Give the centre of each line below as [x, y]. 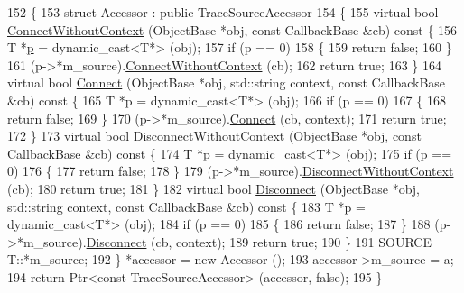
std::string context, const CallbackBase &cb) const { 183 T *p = [186, 206]
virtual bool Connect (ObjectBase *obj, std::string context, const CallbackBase [227, 82]
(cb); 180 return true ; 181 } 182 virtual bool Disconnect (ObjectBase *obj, [213, 188]
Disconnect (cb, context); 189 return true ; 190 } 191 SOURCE [259, 241]
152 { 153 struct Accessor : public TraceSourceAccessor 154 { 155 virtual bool [223, 12]
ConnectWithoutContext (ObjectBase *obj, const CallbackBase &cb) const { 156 [232, 29]
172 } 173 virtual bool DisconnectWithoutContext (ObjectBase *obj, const [214, 136]
